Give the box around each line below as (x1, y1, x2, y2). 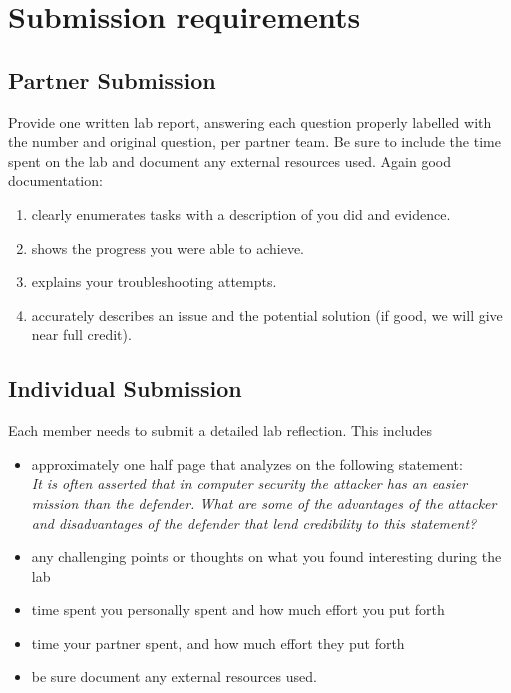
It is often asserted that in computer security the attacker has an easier (31, 473, 468, 494)
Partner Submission (8, 64, 216, 95)
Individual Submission (8, 373, 242, 404)
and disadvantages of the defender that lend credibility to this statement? (31, 512, 477, 533)
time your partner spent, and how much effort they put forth (31, 632, 405, 653)
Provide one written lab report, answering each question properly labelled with (8, 111, 492, 132)
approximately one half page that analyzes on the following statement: (31, 453, 463, 474)
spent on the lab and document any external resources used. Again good (8, 150, 451, 171)
